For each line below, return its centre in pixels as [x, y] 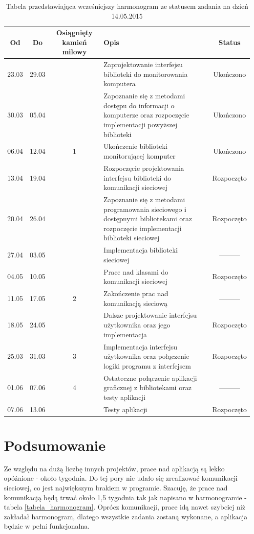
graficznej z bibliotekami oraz [148, 387]
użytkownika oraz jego [137, 325]
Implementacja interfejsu [141, 346]
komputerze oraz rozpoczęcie [147, 115]
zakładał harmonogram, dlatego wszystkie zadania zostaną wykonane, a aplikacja [126, 516]
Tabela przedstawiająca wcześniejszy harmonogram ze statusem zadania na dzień [127, 6]
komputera [120, 83]
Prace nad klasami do [136, 271]
